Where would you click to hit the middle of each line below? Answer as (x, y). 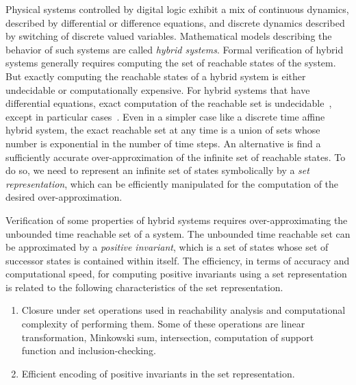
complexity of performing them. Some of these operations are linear (163, 324)
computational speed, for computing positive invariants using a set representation (176, 274)
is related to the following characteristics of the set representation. (144, 287)
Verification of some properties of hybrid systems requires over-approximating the (177, 220)
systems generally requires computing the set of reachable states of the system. (171, 63)
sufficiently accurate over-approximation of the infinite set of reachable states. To (176, 157)
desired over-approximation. (64, 197)
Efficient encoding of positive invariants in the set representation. (158, 373)
